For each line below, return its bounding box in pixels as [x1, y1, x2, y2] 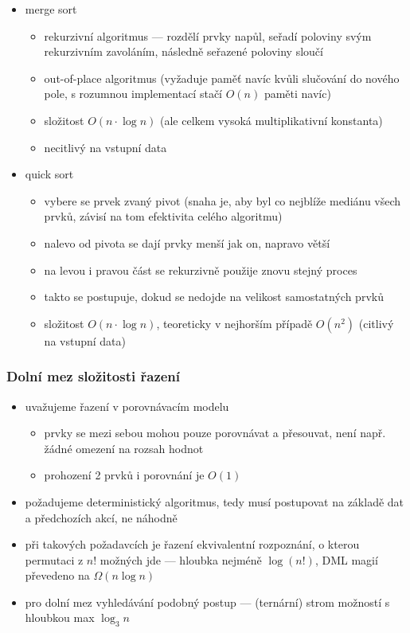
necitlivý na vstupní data [44, 139, 167, 155]
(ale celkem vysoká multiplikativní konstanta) [160, 111, 383, 128]
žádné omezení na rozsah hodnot [44, 440, 204, 456]
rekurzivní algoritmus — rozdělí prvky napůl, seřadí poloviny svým [44, 27, 372, 44]
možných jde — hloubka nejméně [100, 551, 262, 568]
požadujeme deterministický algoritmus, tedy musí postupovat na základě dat [25, 493, 404, 510]
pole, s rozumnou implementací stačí [44, 85, 222, 102]
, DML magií [314, 551, 378, 568]
